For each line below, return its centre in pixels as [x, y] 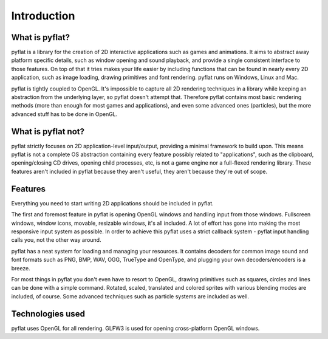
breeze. [21, 268]
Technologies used [48, 314]
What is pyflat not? [48, 132]
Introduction [43, 16]
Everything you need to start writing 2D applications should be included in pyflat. [112, 203]
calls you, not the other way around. [56, 240]
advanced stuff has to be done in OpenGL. [64, 114]
